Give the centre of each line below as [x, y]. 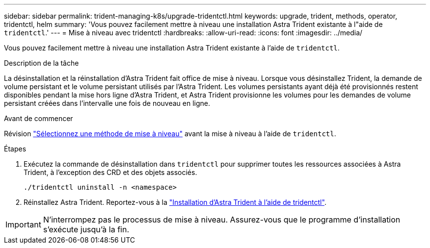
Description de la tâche [41, 63]
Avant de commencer [39, 118]
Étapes [15, 149]
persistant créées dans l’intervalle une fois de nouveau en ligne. [107, 103]
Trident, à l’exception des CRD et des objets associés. [110, 172]
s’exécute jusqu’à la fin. [86, 229]
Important [23, 224]
